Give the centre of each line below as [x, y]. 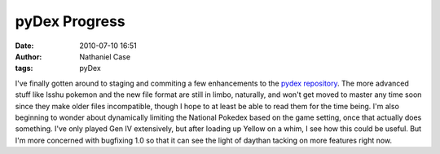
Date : [24, 46]
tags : [24, 68]
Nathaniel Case [105, 56]
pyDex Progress [70, 21]
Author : [29, 56]
